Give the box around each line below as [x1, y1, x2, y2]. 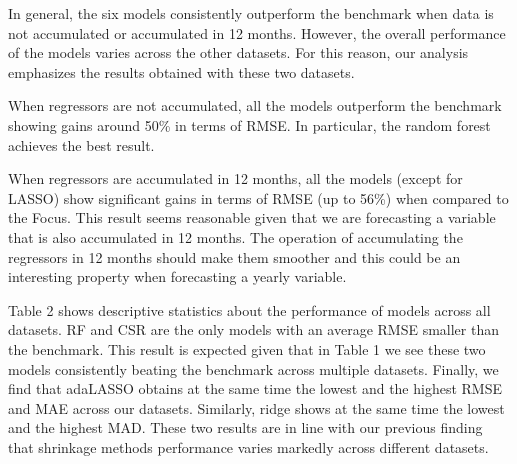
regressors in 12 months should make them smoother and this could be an [8, 246, 461, 267]
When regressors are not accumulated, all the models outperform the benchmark [8, 95, 502, 116]
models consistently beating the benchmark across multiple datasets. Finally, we [8, 358, 499, 379]
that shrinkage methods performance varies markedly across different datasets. [8, 436, 489, 457]
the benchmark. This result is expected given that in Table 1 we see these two [8, 338, 486, 359]
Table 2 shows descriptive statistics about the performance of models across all [8, 299, 491, 320]
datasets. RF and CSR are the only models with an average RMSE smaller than [8, 319, 499, 340]
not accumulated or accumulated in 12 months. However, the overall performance [8, 22, 506, 43]
